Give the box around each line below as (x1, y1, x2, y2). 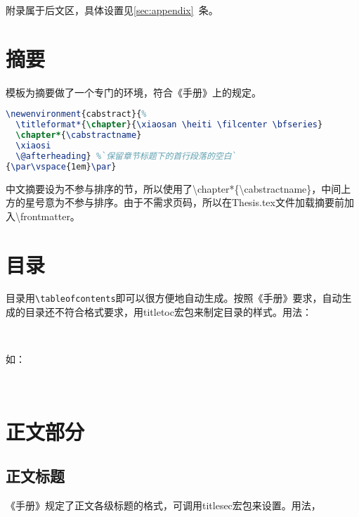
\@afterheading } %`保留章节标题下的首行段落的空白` (15, 151, 237, 161)
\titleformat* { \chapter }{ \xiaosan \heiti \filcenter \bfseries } (15, 120, 323, 130)
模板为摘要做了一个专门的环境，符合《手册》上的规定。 (6, 84, 261, 99)
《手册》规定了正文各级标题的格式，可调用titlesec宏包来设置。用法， (6, 498, 321, 513)
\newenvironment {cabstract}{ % (6, 109, 147, 120)
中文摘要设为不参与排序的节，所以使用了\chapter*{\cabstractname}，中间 (6, 181, 341, 196)
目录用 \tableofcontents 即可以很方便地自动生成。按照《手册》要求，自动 (6, 291, 342, 305)
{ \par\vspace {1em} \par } (6, 161, 117, 172)
